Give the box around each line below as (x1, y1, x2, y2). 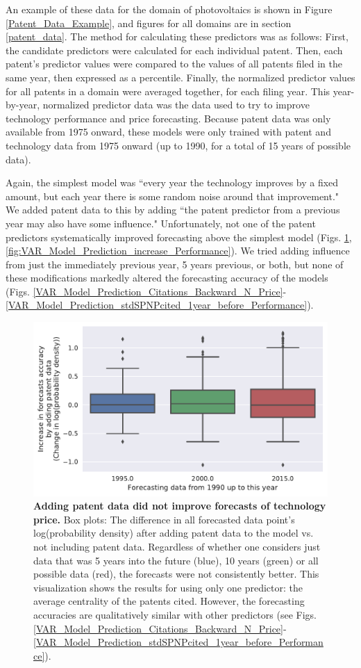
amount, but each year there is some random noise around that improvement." (6, 188, 339, 203)
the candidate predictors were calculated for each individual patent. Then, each (6, 42, 343, 57)
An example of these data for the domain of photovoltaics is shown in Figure (6, 2, 333, 16)
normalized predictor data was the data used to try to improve (42, 97, 310, 112)
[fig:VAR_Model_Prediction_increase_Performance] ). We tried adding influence (6, 243, 350, 258)
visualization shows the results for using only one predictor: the (33, 580, 303, 594)
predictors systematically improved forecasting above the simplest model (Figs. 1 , (6, 229, 352, 244)
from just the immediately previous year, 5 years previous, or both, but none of (6, 256, 344, 271)
